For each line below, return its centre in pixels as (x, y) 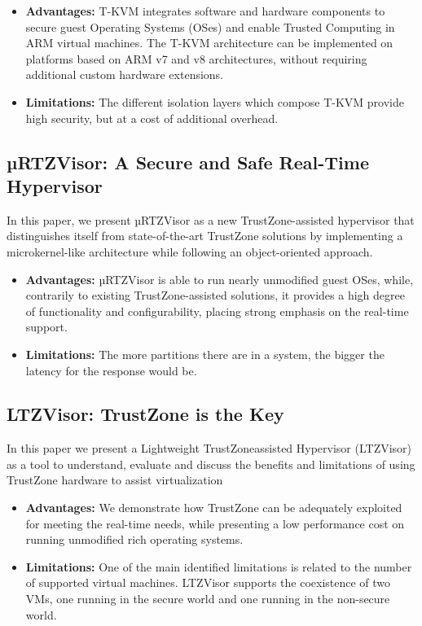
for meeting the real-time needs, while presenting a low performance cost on (215, 523)
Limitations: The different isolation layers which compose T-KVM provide (215, 101)
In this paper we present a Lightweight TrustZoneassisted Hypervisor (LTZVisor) (209, 448)
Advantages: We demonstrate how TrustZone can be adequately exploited (214, 508)
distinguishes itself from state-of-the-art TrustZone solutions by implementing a (205, 236)
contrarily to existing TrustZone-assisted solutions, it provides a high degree (215, 295)
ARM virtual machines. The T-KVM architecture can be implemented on (209, 43)
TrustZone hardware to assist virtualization (115, 480)
